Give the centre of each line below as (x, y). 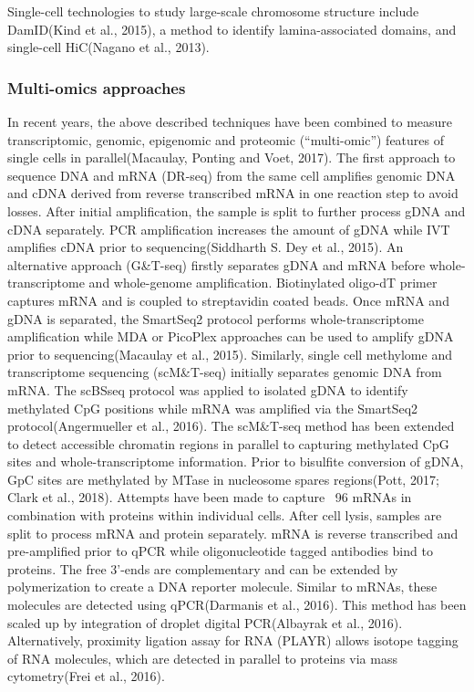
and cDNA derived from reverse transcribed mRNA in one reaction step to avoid (233, 193)
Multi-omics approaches (97, 87)
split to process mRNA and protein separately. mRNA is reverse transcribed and (233, 533)
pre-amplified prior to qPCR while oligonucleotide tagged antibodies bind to (220, 551)
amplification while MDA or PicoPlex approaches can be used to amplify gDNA (231, 336)
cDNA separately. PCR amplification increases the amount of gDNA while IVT (229, 229)
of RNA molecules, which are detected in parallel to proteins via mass (202, 658)
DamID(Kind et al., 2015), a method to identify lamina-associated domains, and (232, 29)
